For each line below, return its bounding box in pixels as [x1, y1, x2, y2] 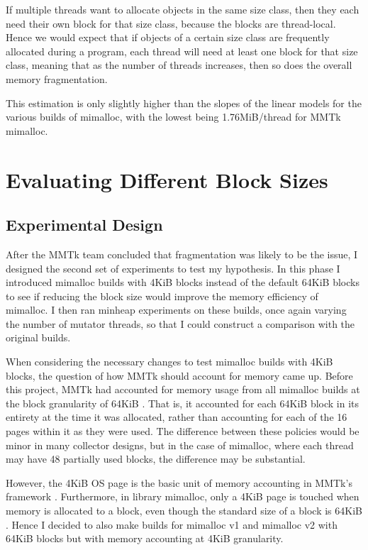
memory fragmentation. [6, 71, 108, 86]
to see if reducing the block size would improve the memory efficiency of [6, 288, 318, 303]
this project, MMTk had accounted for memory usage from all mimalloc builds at [6, 382, 360, 397]
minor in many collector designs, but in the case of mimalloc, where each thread [6, 437, 354, 452]
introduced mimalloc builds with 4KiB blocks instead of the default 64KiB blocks [6, 275, 359, 290]
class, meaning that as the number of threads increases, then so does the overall [6, 57, 352, 72]
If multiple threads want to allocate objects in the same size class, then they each [6, 2, 359, 16]
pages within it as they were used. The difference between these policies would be [6, 424, 359, 439]
